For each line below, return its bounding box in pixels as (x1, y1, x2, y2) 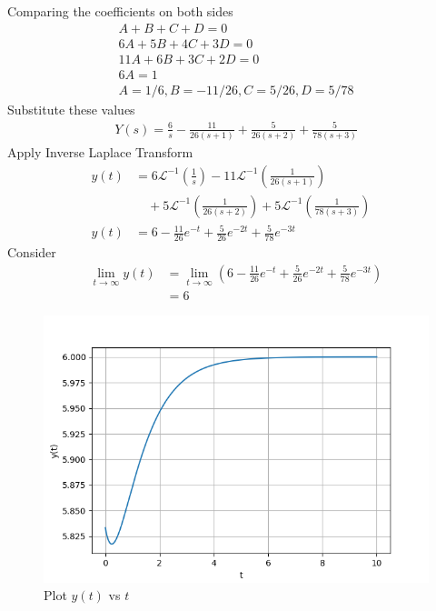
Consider (7, 243, 56, 262)
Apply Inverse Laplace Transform (7, 143, 193, 162)
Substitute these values (7, 99, 135, 118)
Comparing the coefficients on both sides (7, 2, 233, 20)
